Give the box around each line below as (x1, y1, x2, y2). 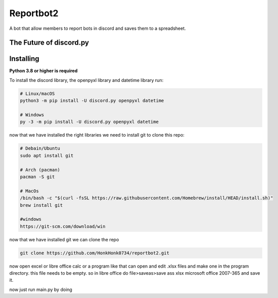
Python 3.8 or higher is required (9, 68, 78, 74)
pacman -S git (20, 174, 55, 180)
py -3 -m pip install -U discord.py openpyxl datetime (20, 119, 159, 125)
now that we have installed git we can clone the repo (9, 236, 119, 242)
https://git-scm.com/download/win (20, 223, 106, 229)
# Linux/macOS (20, 91, 55, 96)
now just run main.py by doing (9, 286, 73, 292)
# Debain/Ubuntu (20, 146, 61, 151)
